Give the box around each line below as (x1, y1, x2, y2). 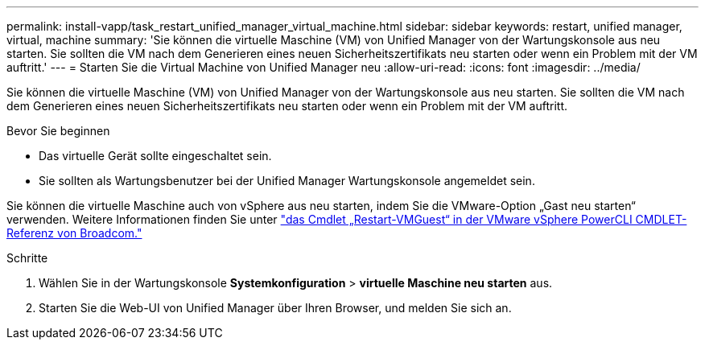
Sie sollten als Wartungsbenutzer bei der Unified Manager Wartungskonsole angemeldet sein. (39, 174, 535, 187)
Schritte (6, 251, 48, 265)
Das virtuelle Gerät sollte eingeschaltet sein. (39, 149, 272, 163)
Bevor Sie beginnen (6, 124, 110, 138)
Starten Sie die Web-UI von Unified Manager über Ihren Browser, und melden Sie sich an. (39, 301, 512, 315)
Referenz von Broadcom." (6, 226, 142, 240)
